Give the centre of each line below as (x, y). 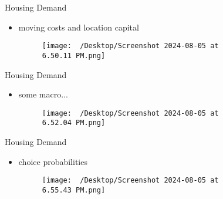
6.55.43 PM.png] (74, 190)
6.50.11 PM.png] (74, 55)
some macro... (43, 94)
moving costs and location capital (79, 27)
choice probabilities (53, 161)
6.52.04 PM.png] (74, 123)
